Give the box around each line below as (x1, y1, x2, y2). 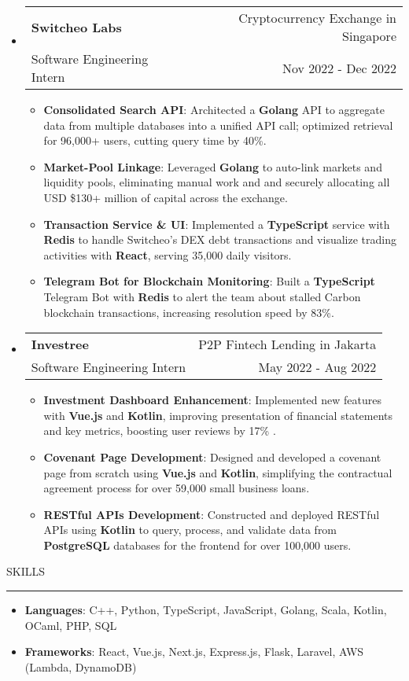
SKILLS (6, 563, 46, 580)
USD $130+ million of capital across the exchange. (43, 189, 288, 205)
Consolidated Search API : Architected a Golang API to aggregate (43, 101, 385, 117)
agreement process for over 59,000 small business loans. (43, 480, 310, 496)
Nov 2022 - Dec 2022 (282, 58, 396, 77)
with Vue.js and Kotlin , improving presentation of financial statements (43, 407, 393, 423)
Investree (31, 335, 89, 354)
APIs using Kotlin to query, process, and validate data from (43, 521, 337, 538)
